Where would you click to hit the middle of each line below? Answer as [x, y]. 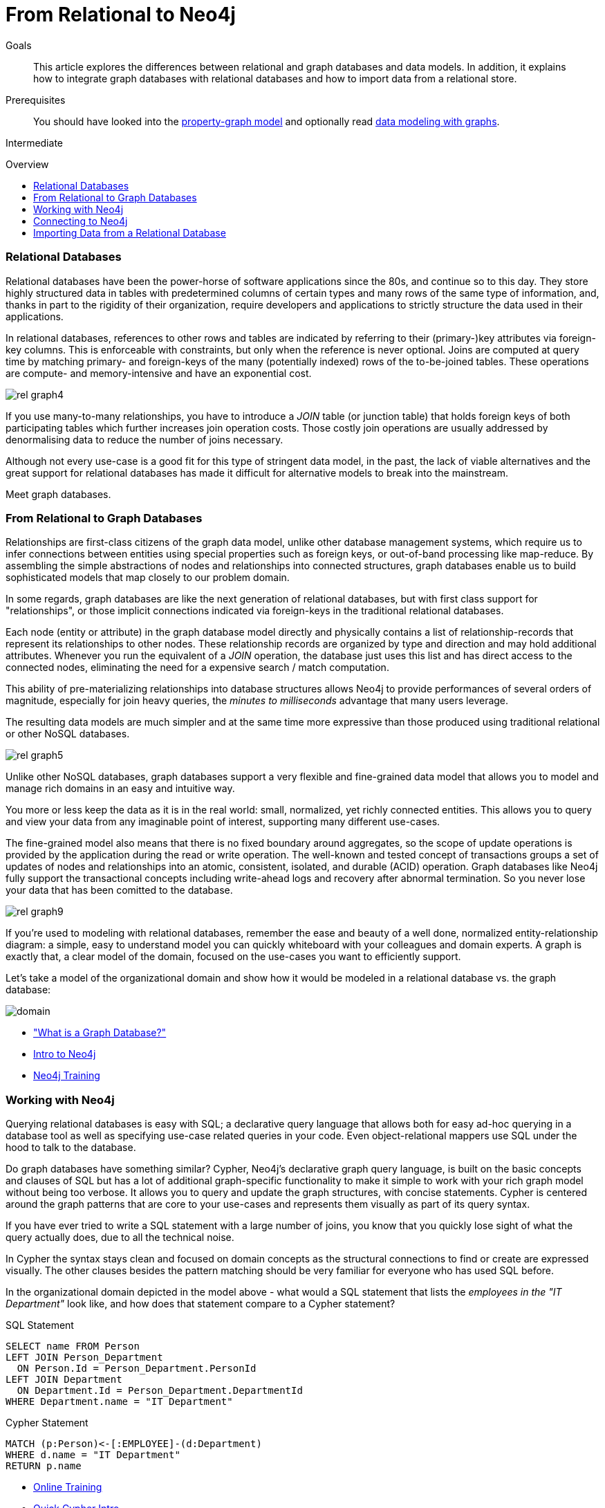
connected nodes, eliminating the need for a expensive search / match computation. [197, 668]
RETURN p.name [44, 1466]
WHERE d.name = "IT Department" [93, 1455]
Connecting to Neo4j [81, 221]
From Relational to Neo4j [121, 15]
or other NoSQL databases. [68, 734]
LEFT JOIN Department [64, 1379]
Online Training [68, 1487]
